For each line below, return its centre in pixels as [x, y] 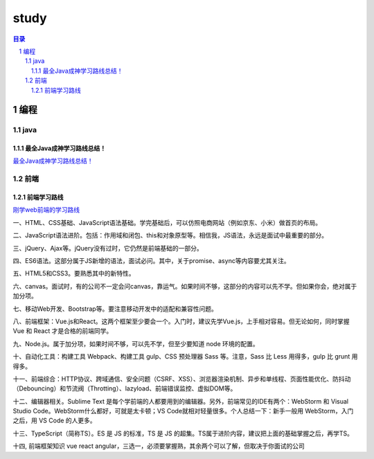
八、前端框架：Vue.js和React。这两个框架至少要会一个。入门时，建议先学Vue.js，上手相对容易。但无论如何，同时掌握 [181, 321]
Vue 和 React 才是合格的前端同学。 [63, 331]
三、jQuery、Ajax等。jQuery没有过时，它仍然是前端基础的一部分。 [108, 248]
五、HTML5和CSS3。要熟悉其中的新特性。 [74, 273]
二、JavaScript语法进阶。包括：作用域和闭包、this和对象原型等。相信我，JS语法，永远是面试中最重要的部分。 [170, 235]
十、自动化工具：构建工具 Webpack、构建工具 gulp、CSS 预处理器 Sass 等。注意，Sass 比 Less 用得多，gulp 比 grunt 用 [185, 357]
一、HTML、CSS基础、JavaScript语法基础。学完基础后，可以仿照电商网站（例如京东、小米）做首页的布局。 [167, 222]
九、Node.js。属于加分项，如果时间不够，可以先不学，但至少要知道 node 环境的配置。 [136, 343]
